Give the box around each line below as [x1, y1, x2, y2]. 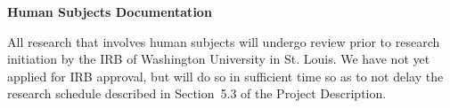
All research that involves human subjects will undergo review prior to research [7, 32, 440, 50]
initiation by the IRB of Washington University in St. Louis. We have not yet [7, 50, 430, 68]
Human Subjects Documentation [7, 3, 212, 20]
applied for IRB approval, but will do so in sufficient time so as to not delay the [7, 66, 444, 85]
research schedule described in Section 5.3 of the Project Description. [7, 84, 387, 103]
